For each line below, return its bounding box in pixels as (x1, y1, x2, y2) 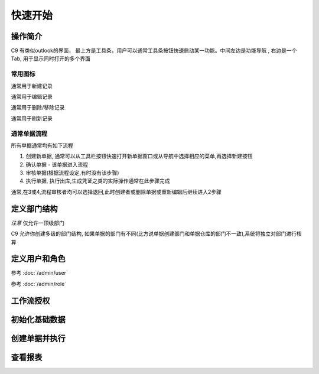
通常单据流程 (11, 129, 48, 138)
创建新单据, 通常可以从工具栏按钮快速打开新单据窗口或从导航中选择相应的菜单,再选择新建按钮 (25, 152, 253, 160)
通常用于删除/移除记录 (11, 104, 65, 111)
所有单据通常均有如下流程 (11, 142, 73, 149)
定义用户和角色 (11, 254, 66, 264)
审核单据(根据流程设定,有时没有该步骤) (25, 169, 119, 177)
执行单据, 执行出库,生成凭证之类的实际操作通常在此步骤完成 (25, 177, 171, 184)
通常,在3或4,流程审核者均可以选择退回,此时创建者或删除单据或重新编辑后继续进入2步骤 (11, 188, 222, 195)
